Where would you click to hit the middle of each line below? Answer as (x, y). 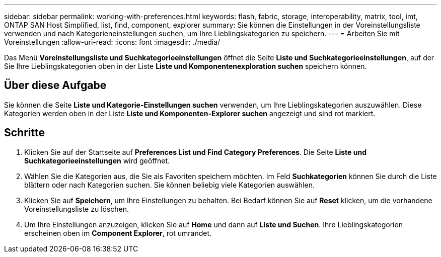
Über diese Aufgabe (55, 85)
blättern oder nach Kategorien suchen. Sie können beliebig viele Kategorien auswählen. (169, 185)
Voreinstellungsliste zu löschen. (77, 209)
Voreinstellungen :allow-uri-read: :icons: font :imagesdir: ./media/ (112, 42)
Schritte (24, 133)
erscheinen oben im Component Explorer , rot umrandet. (118, 233)
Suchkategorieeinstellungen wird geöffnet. (97, 160)
